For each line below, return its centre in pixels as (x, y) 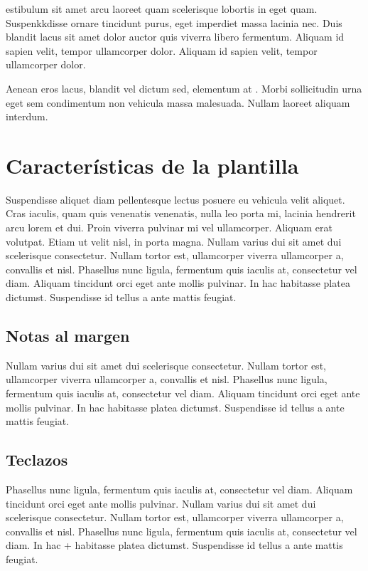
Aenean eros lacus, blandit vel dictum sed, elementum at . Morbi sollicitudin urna (184, 88)
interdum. (27, 116)
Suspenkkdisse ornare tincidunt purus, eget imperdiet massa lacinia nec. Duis (174, 22)
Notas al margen (68, 336)
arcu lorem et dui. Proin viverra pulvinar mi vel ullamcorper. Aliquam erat (169, 227)
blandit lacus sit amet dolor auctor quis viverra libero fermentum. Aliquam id (175, 37)
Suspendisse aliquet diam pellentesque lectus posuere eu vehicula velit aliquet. (175, 199)
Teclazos (37, 460)
